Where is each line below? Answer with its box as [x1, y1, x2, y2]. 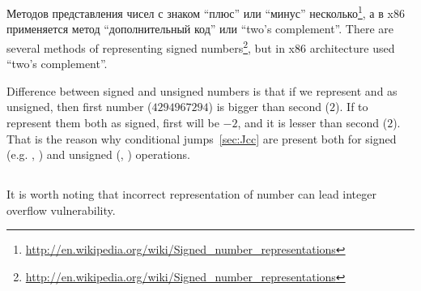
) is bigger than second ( [208, 98, 330, 115]
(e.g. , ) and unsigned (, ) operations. [6, 146, 190, 163]
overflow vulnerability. [6, 201, 116, 218]
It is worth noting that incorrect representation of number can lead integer [6, 186, 376, 203]
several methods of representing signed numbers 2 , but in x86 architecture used [6, 37, 395, 56]
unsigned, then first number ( [6, 98, 152, 115]
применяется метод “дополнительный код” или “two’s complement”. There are [6, 20, 394, 37]
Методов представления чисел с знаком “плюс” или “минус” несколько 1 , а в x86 [6, 2, 405, 21]
